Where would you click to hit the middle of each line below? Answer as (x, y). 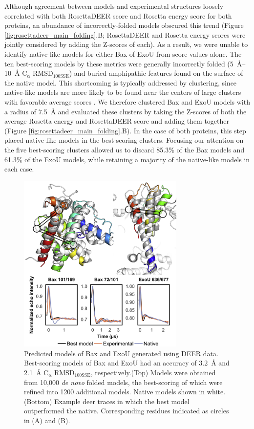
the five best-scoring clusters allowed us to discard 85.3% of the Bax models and (125, 149)
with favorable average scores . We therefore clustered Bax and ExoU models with (127, 101)
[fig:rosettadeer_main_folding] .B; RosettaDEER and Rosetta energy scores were (125, 34)
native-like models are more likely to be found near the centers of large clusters (123, 92)
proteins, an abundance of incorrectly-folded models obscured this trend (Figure (124, 25)
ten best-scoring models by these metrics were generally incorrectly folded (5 (119, 63)
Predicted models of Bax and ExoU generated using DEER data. (121, 353)
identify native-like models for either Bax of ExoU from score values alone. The (123, 54)
